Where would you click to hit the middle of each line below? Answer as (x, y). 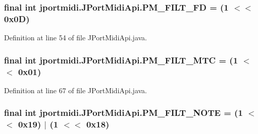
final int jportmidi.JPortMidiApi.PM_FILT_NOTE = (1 (123, 113)
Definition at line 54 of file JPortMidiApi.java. (76, 38)
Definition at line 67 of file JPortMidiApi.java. (76, 90)
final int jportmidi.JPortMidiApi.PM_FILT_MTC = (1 (121, 60)
